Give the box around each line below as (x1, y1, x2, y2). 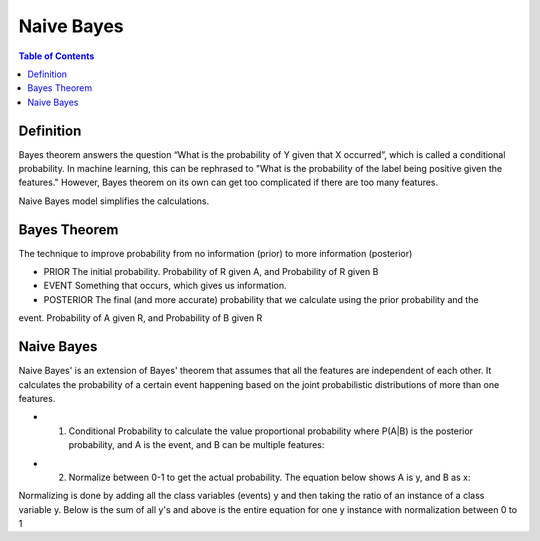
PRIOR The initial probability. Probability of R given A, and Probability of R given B (43, 266, 379, 278)
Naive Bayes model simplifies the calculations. (18, 195, 210, 207)
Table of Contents (18, 50, 95, 62)
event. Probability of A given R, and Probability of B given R (18, 312, 263, 324)
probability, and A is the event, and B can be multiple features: (68, 439, 325, 451)
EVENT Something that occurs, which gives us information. (43, 280, 287, 292)
